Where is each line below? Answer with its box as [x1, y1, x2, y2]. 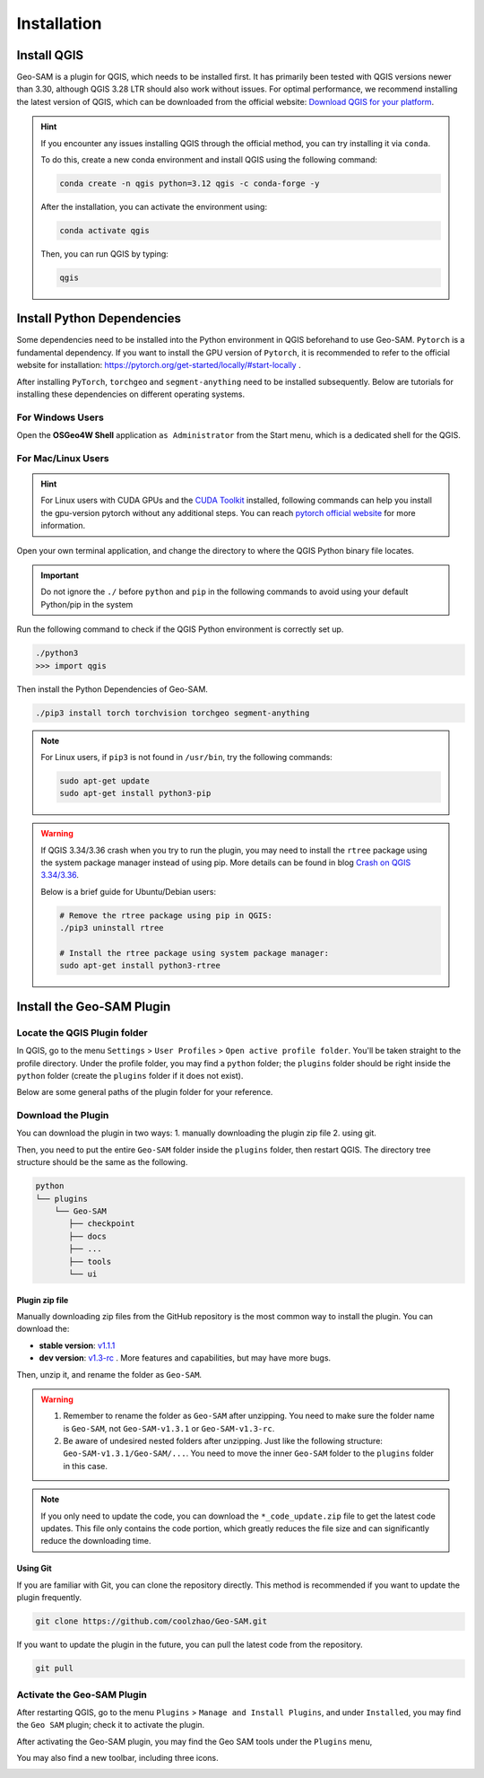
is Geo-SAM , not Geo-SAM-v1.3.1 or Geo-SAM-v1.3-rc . [63, 1423, 275, 1433]
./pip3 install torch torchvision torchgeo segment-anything [35, 707, 310, 718]
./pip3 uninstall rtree [59, 923, 165, 933]
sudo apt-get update [59, 775, 150, 785]
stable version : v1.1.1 [39, 1340, 116, 1351]
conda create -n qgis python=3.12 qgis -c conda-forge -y [59, 179, 320, 188]
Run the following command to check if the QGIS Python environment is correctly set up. [16, 624, 344, 635]
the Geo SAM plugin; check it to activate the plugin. [16, 1720, 205, 1730]
